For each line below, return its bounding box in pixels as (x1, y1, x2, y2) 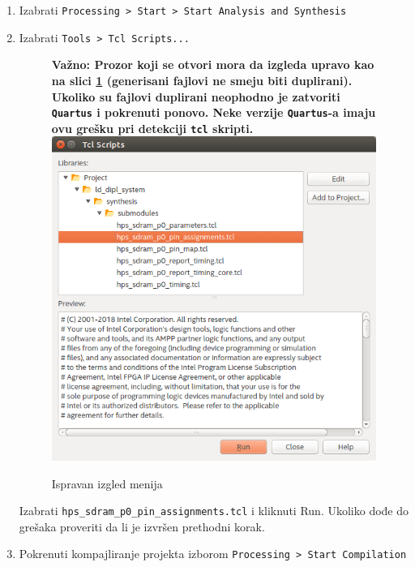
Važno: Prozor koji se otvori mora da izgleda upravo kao (51, 56, 374, 73)
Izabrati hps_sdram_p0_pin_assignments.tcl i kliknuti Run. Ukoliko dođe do (19, 502, 409, 519)
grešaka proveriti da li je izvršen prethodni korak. (19, 518, 265, 535)
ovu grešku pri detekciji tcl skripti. (51, 119, 254, 136)
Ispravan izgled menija (51, 475, 163, 492)
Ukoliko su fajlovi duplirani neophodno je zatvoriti (51, 88, 340, 105)
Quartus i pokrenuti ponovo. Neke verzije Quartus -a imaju (51, 104, 376, 121)
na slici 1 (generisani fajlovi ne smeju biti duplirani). (51, 71, 353, 88)
